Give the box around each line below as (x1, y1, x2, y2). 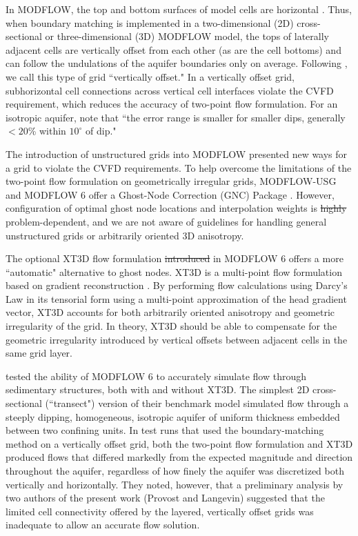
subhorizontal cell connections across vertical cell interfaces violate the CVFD (6, 83, 334, 97)
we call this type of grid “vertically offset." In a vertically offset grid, (6, 69, 295, 83)
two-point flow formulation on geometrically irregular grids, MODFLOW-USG (6, 174, 337, 188)
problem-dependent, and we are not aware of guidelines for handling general (6, 214, 327, 228)
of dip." (86, 123, 117, 138)
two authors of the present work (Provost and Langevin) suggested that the (6, 490, 325, 505)
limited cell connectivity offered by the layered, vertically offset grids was (6, 504, 314, 518)
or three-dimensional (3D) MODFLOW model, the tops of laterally (45, 29, 329, 43)
